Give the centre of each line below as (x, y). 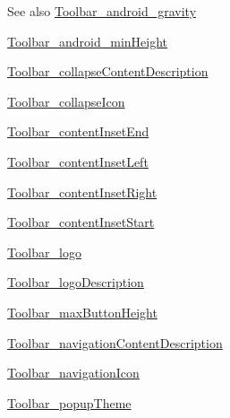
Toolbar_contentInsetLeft (78, 161)
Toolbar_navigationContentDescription (115, 342)
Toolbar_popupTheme (69, 402)
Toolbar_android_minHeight (88, 41)
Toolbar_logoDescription (76, 282)
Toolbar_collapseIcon (66, 101)
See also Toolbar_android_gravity (102, 11)
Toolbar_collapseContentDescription (108, 71)
